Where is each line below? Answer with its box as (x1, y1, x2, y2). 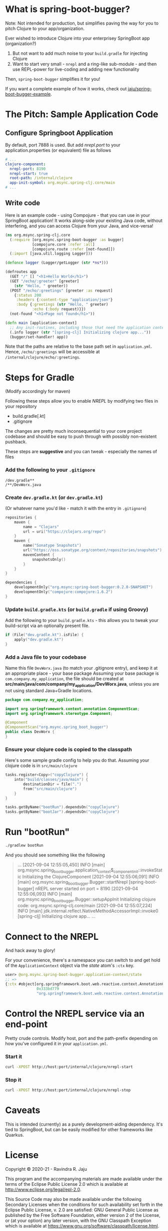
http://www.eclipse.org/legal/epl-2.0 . (5, 1186, 81, 1192)
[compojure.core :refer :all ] (31, 242, 95, 247)
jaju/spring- (127, 85, 152, 91)
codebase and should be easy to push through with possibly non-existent (5, 433, 157, 440)
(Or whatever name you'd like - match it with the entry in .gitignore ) (5, 505, 146, 511)
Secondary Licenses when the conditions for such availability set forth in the (5, 1201, 163, 1207)
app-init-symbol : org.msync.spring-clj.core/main (9, 180, 115, 185)
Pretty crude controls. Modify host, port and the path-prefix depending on (5, 1035, 158, 1041)
